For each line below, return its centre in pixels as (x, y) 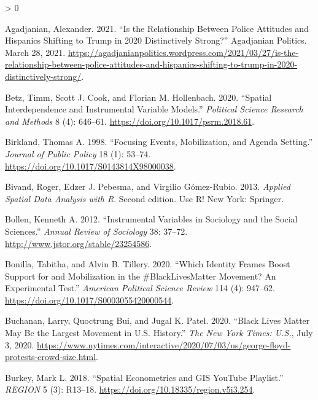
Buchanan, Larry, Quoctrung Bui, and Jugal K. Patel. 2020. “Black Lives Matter (157, 320)
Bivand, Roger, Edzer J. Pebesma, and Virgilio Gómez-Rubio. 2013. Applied (148, 186)
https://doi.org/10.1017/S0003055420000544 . (90, 300)
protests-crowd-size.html (51, 357)
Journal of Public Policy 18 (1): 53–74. (78, 153)
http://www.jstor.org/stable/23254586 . (79, 243)
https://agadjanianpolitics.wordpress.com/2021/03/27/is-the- (183, 52)
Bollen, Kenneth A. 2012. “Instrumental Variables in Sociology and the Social (151, 219)
